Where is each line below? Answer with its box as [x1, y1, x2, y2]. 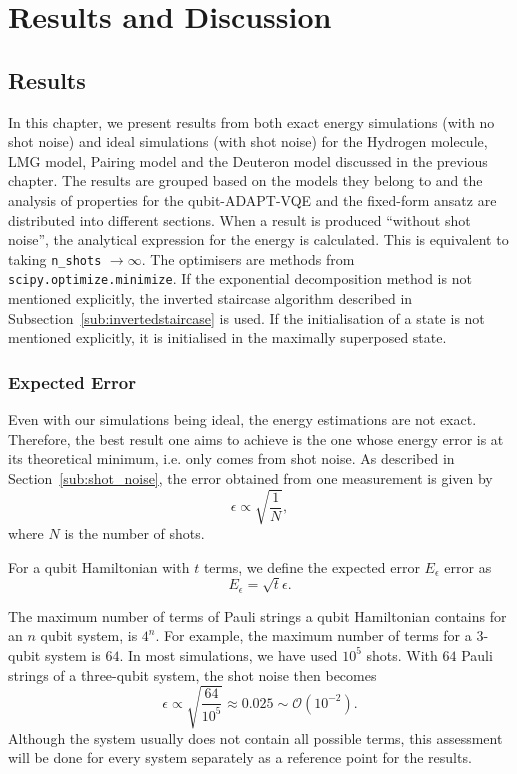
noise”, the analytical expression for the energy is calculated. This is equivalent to [8, 229, 509, 250]
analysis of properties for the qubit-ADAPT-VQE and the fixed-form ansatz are [8, 189, 497, 210]
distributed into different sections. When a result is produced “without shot [8, 209, 471, 230]
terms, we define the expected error [203, 556, 420, 577]
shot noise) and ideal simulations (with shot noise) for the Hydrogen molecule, [8, 131, 488, 152]
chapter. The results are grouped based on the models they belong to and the [8, 170, 483, 191]
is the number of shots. [64, 522, 205, 543]
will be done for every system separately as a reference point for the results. [8, 747, 472, 768]
